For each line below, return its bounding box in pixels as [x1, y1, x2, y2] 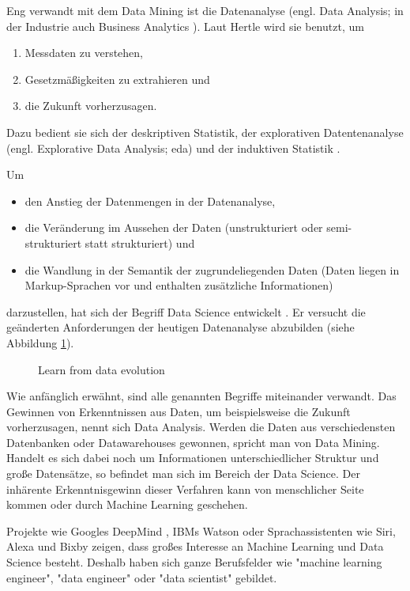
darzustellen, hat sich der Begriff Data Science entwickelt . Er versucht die [6, 303, 366, 320]
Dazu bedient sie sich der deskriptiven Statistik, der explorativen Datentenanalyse [6, 123, 404, 140]
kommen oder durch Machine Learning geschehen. [6, 496, 248, 513]
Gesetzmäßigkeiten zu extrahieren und [24, 70, 210, 87]
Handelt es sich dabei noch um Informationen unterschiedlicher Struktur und [6, 449, 379, 466]
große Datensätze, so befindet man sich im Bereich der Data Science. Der [6, 465, 360, 482]
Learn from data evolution [38, 361, 165, 377]
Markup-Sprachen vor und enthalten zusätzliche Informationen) [24, 277, 333, 294]
